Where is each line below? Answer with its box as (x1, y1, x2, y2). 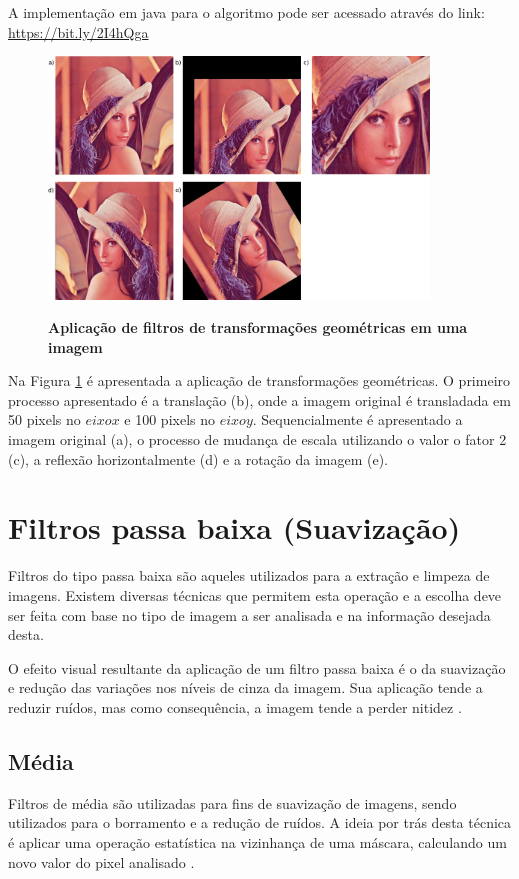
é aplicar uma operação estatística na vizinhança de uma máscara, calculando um (8, 831, 507, 852)
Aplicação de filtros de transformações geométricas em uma (48, 317, 468, 338)
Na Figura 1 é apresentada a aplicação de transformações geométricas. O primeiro (8, 370, 511, 391)
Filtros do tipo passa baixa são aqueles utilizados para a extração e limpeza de (8, 565, 490, 586)
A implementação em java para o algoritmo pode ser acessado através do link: (8, 2, 485, 22)
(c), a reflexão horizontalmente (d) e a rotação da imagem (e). (8, 448, 389, 469)
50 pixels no (8, 409, 81, 430)
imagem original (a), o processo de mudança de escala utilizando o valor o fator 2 (8, 429, 507, 450)
